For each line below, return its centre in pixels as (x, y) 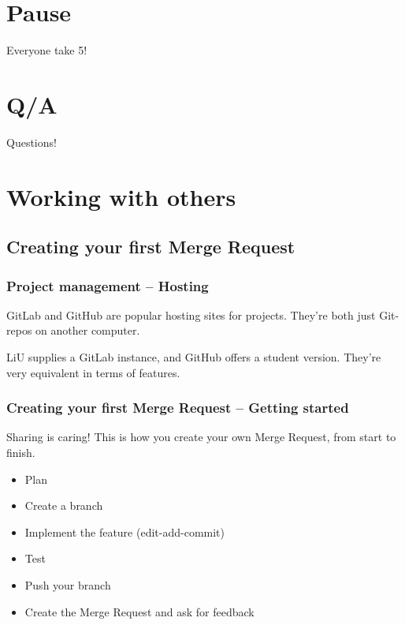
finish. (21, 452)
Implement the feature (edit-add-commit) (124, 531)
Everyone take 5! (47, 50)
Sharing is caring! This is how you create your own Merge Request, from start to (201, 437)
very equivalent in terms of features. (93, 372)
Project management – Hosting (108, 285)
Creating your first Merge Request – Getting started (178, 408)
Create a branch (64, 505)
